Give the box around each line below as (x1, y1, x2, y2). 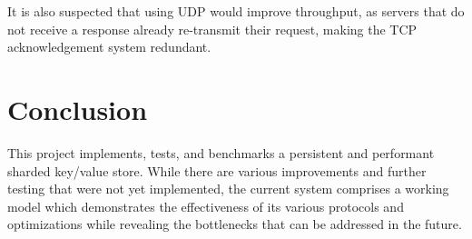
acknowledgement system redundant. (7, 37, 211, 56)
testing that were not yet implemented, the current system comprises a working (7, 179, 449, 198)
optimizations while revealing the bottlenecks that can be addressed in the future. (7, 214, 462, 234)
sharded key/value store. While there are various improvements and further (7, 161, 427, 180)
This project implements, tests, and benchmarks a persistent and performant (7, 143, 435, 162)
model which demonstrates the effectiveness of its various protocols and (7, 196, 404, 215)
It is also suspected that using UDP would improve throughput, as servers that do (7, 2, 465, 20)
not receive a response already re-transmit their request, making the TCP (7, 19, 418, 38)
